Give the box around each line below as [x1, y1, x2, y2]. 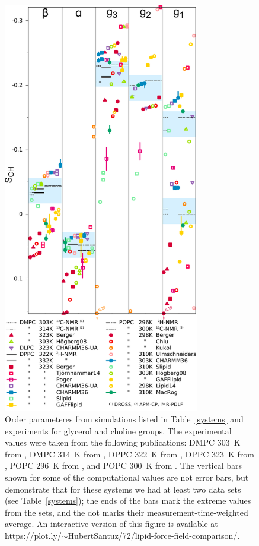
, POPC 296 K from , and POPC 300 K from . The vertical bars [5, 459, 242, 472]
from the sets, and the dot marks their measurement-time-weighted [5, 506, 248, 518]
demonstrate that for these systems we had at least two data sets [5, 482, 241, 495]
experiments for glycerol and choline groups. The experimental [5, 424, 232, 437]
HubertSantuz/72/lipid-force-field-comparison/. [68, 529, 240, 541]
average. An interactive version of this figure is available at [5, 517, 218, 530]
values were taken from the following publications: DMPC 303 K [5, 436, 241, 449]
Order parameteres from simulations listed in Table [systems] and [5, 413, 244, 425]
